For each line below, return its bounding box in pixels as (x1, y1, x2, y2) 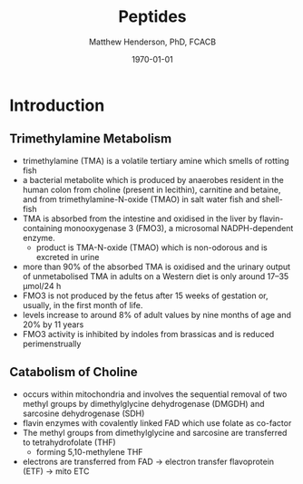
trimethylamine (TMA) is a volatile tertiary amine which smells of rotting (22, 155, 289, 166)
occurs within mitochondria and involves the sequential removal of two (22, 388, 288, 400)
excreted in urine (35, 251, 100, 262)
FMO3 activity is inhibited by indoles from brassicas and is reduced (22, 328, 275, 339)
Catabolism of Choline (9, 364, 138, 380)
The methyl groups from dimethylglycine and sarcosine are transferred (22, 427, 288, 438)
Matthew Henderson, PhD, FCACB (89, 36, 216, 47)
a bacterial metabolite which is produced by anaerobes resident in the (22, 174, 284, 185)
